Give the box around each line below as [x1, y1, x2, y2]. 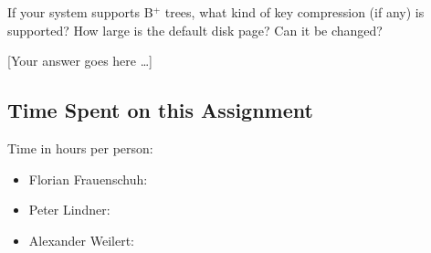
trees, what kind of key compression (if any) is [164, 3, 425, 21]
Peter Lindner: [28, 200, 110, 219]
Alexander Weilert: [28, 230, 135, 249]
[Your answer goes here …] [7, 51, 152, 70]
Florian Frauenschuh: [28, 169, 148, 188]
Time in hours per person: [7, 138, 153, 157]
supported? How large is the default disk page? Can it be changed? [7, 20, 383, 39]
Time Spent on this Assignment [7, 96, 313, 124]
